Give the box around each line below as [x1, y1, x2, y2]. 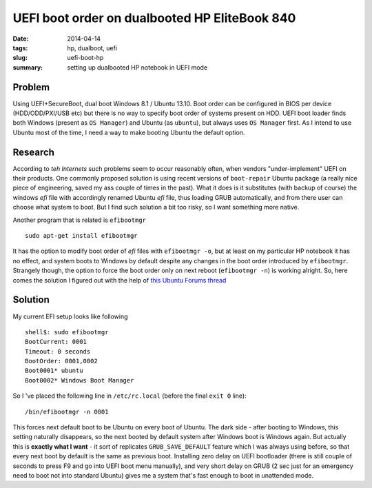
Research [12, 146, 55, 158]
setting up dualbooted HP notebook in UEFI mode [67, 63, 208, 72]
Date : [12, 34, 29, 43]
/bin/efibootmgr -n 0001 [25, 407, 109, 416]
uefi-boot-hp [67, 54, 104, 62]
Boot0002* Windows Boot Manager [25, 376, 134, 384]
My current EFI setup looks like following [12, 312, 128, 321]
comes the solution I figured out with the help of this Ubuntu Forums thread [12, 276, 227, 284]
